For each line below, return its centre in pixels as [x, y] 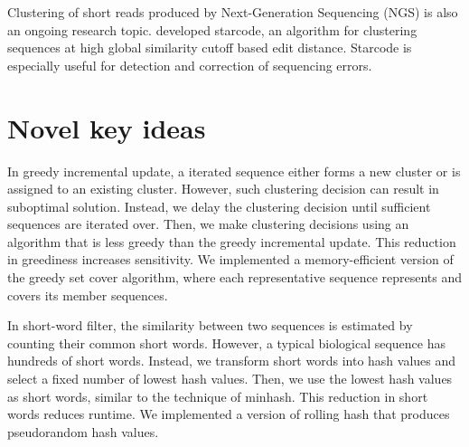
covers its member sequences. [88, 295]
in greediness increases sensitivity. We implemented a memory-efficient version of [230, 259]
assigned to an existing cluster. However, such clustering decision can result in [223, 189]
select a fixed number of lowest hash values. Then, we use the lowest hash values [230, 379]
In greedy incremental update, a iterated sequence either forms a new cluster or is [234, 171]
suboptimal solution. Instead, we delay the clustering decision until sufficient [219, 206]
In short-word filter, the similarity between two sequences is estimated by [210, 325]
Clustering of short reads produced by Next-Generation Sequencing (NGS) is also [233, 12]
